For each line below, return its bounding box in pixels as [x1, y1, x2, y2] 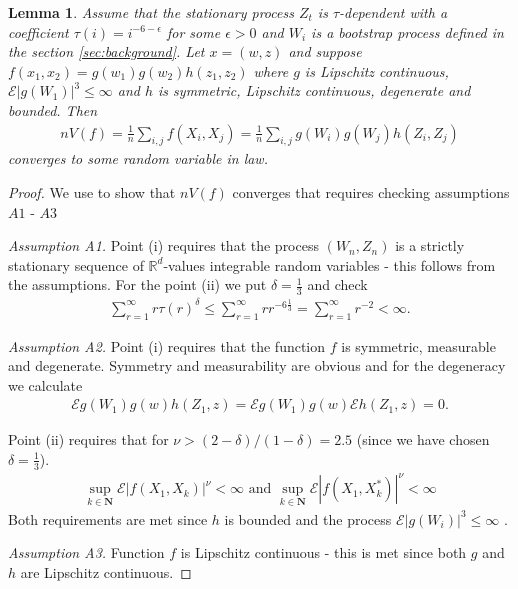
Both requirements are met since [8, 508, 208, 529]
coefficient [8, 21, 69, 42]
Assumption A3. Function [8, 542, 165, 563]
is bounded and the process [224, 508, 392, 529]
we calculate [8, 374, 83, 395]
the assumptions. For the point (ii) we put [8, 274, 267, 295]
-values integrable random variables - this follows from [163, 254, 496, 275]
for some [166, 21, 221, 42]
